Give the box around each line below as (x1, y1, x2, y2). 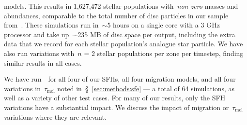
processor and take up (4, 29, 69, 39)
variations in (4, 83, 41, 93)
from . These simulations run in (4, 20, 99, 30)
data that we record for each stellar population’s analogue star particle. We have (4, 39, 243, 49)
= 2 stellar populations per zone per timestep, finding (84, 48, 244, 58)
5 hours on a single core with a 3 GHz (107, 20, 220, 30)
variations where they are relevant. (4, 111, 107, 122)
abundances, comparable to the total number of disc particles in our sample (4, 10, 229, 20)
